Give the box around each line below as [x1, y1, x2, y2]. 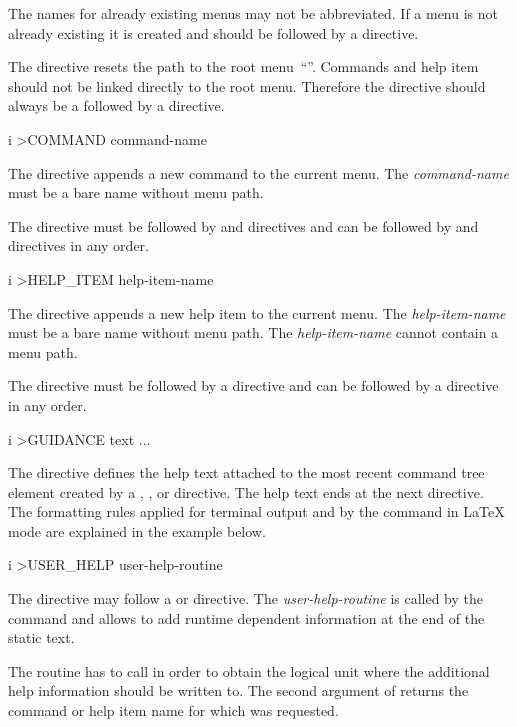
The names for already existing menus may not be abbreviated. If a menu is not [8, 3, 499, 23]
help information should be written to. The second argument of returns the [8, 680, 469, 701]
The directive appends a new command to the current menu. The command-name [8, 162, 509, 183]
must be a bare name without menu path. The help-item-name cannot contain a [8, 322, 499, 343]
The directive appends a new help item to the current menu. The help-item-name [8, 302, 506, 323]
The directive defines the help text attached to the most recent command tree [8, 462, 485, 483]
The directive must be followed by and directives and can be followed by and [8, 215, 479, 236]
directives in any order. [8, 235, 149, 256]
